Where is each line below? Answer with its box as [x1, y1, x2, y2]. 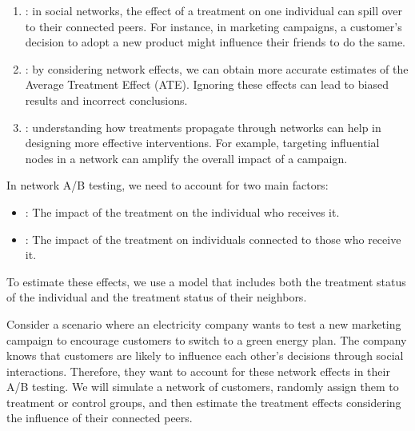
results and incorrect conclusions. [25, 91, 188, 108]
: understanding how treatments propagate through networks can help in [25, 118, 381, 135]
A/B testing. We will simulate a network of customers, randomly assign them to [6, 378, 399, 395]
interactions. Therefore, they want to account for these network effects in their [6, 362, 390, 379]
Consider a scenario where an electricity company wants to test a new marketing [6, 315, 401, 332]
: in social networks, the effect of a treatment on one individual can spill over [25, 2, 403, 18]
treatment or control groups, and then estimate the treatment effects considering [6, 393, 401, 410]
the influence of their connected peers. [6, 409, 193, 426]
